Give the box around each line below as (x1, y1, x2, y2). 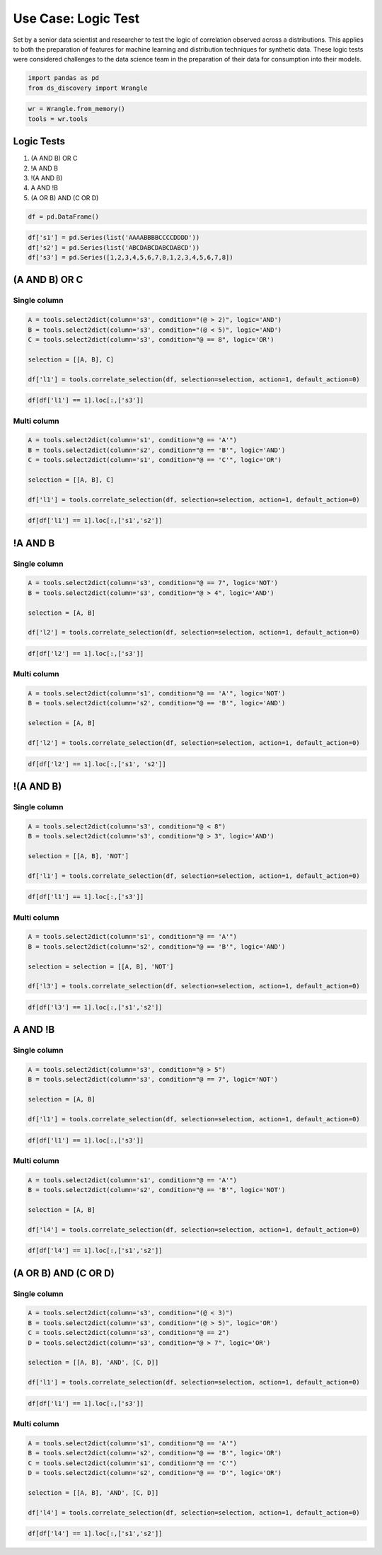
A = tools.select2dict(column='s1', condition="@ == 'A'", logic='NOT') (28, 690, 286, 698)
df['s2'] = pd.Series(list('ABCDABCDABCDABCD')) (28, 243, 200, 251)
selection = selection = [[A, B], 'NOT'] (28, 962, 174, 971)
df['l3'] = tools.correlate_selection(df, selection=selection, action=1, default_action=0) (28, 982, 360, 990)
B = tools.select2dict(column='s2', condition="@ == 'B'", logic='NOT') (28, 1186, 286, 1194)
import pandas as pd (28, 74, 99, 82)
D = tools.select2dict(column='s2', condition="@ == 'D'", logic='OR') (28, 1469, 282, 1477)
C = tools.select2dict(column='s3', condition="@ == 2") (28, 1329, 230, 1337)
